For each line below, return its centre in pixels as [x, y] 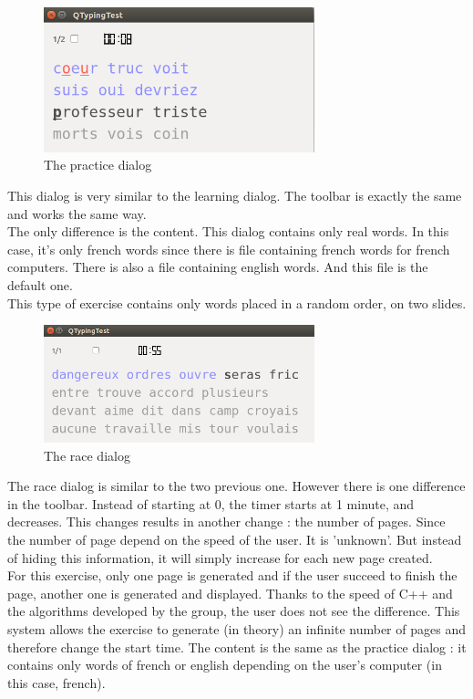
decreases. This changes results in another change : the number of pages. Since [226, 522]
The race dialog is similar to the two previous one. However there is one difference [236, 486]
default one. [40, 284]
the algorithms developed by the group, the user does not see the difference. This [234, 611]
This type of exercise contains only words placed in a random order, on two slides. [237, 303]
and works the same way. [77, 213]
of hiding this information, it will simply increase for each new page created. [220, 557]
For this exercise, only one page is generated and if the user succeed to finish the [232, 575]
